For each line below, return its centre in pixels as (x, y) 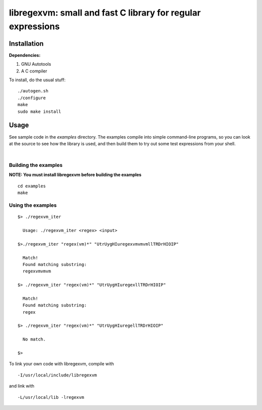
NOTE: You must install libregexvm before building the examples (75, 175)
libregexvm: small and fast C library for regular (105, 13)
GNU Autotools (36, 64)
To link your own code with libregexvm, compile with (61, 364)
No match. (34, 339)
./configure (32, 98)
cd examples (32, 186)
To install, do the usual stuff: (37, 80)
